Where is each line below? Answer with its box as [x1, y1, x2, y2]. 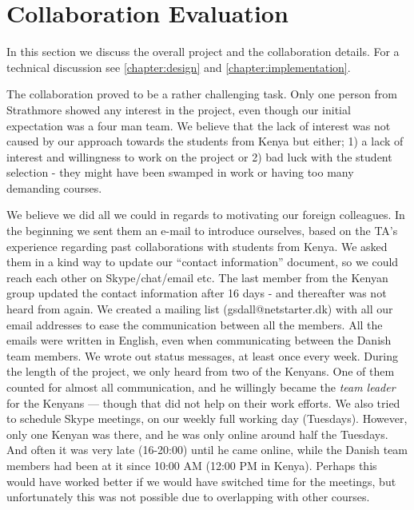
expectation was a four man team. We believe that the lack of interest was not [6, 117, 391, 133]
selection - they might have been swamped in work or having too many [6, 164, 354, 181]
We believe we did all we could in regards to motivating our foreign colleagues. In [6, 206, 405, 223]
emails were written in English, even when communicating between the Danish [6, 332, 392, 349]
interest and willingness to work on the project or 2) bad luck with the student [6, 148, 392, 165]
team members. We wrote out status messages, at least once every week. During [6, 347, 398, 364]
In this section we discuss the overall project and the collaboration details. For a [6, 43, 400, 60]
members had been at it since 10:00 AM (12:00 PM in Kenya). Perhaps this [6, 456, 377, 473]
